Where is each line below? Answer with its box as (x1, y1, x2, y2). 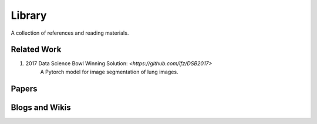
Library (11, 9, 47, 22)
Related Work (11, 45, 62, 55)
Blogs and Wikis (11, 102, 72, 112)
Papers (11, 83, 38, 93)
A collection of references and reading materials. (11, 29, 129, 36)
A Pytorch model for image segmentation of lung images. (40, 68, 178, 75)
